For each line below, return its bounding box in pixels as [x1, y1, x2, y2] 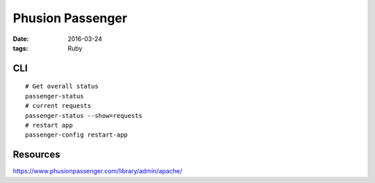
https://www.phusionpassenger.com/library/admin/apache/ [12, 167, 183, 175]
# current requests [25, 102, 92, 110]
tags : [12, 44, 28, 52]
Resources [12, 149, 60, 161]
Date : [12, 35, 29, 43]
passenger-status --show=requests [25, 112, 142, 119]
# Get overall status [25, 82, 99, 90]
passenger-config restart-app [25, 131, 128, 139]
